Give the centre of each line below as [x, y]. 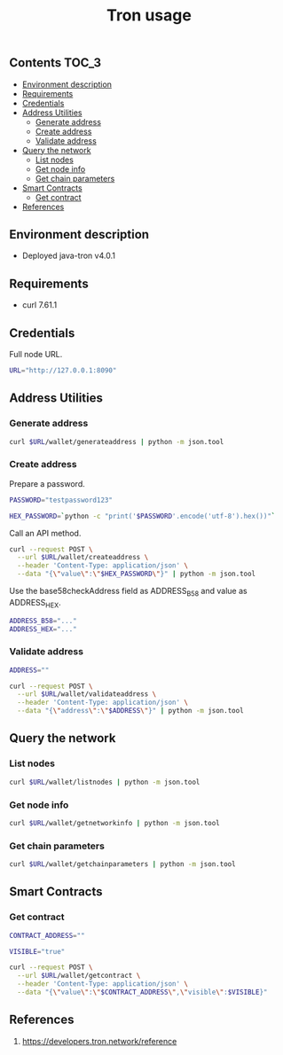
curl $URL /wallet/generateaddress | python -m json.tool [117, 442]
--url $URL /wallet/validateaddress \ [87, 694]
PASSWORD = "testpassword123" [61, 500]
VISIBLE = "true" [37, 951]
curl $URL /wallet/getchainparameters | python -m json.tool [123, 864]
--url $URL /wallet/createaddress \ [83, 558]
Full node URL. [36, 355]
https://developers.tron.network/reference [99, 1041]
